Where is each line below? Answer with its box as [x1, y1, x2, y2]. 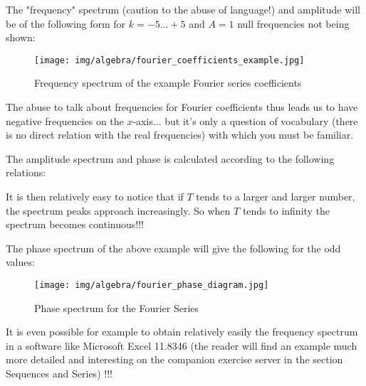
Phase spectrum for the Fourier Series [34, 300, 199, 315]
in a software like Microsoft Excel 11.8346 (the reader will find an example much [6, 338, 357, 353]
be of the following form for [6, 16, 126, 31]
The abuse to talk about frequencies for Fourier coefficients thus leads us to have [6, 100, 358, 114]
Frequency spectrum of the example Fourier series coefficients [34, 75, 302, 90]
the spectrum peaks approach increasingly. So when [6, 203, 231, 218]
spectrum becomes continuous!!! [6, 217, 144, 232]
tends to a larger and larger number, [196, 189, 355, 203]
